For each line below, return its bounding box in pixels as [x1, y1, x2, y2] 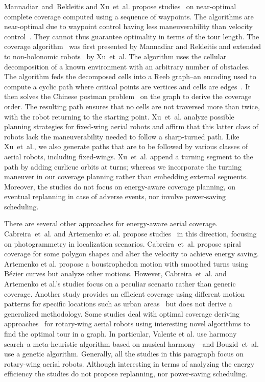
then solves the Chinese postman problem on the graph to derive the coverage [4, 91, 252, 102]
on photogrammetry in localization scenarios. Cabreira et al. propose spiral [4, 238, 241, 249]
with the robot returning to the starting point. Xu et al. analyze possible [4, 111, 234, 122]
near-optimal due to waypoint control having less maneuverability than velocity [4, 21, 253, 32]
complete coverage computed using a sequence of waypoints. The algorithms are [4, 11, 254, 21]
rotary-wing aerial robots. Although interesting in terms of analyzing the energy [4, 358, 255, 369]
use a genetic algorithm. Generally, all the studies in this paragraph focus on [4, 348, 244, 359]
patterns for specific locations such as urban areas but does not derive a [4, 298, 232, 309]
